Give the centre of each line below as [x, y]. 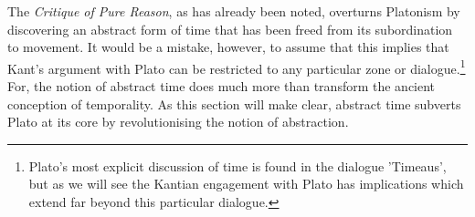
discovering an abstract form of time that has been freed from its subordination [230, 29]
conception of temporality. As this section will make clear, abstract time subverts [234, 103]
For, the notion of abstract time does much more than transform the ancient [222, 86]
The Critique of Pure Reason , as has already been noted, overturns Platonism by [234, 11]
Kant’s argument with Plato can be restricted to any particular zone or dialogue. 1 [237, 67]
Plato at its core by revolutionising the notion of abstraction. [178, 122]
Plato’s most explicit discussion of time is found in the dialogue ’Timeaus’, [237, 165]
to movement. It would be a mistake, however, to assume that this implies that [228, 47]
